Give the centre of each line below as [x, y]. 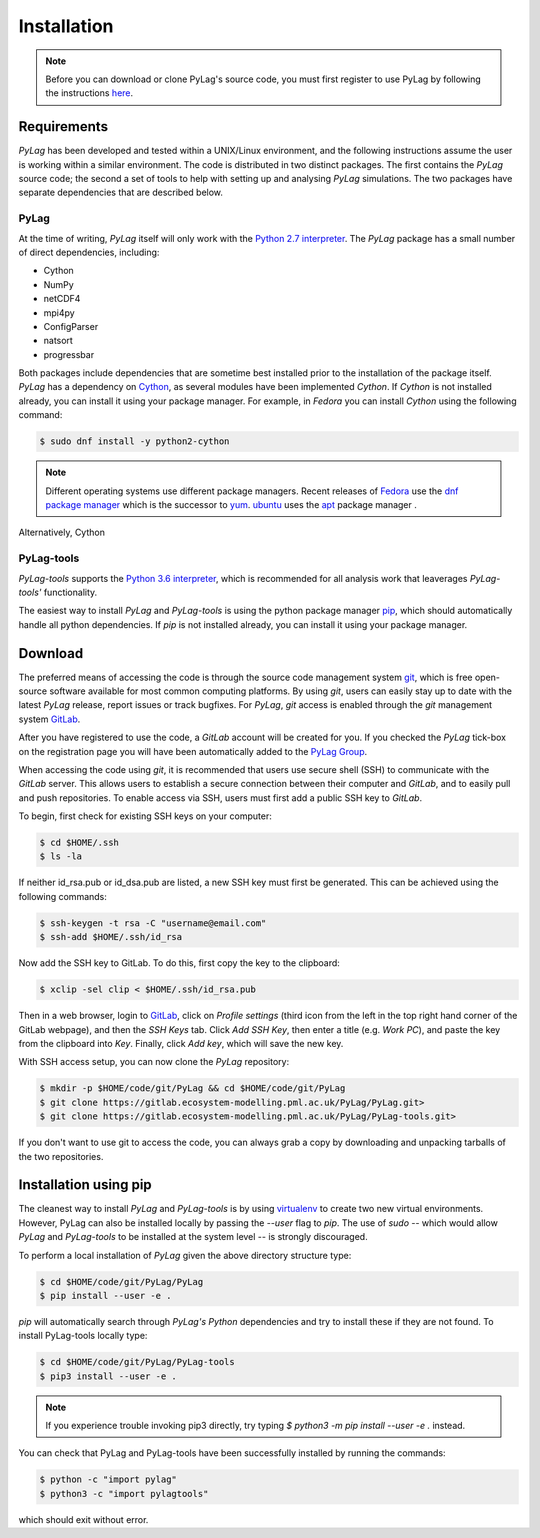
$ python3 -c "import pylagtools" [124, 1493]
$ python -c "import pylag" [108, 1479]
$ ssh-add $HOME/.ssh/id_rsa [111, 937]
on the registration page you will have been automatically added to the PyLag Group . [193, 751]
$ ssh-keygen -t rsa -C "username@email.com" [153, 923]
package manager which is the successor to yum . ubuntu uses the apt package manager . [231, 504]
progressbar [69, 354]
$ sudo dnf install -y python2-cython [134, 441]
